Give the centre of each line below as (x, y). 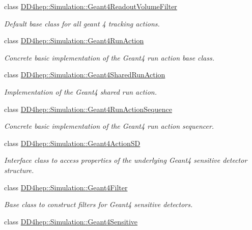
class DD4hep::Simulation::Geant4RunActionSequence (88, 109)
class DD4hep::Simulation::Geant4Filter (66, 187)
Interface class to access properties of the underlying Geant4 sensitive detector (126, 160)
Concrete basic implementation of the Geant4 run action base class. (109, 57)
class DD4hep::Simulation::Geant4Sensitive (71, 221)
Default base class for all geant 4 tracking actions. (82, 23)
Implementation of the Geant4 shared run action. (80, 91)
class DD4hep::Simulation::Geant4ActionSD (72, 143)
